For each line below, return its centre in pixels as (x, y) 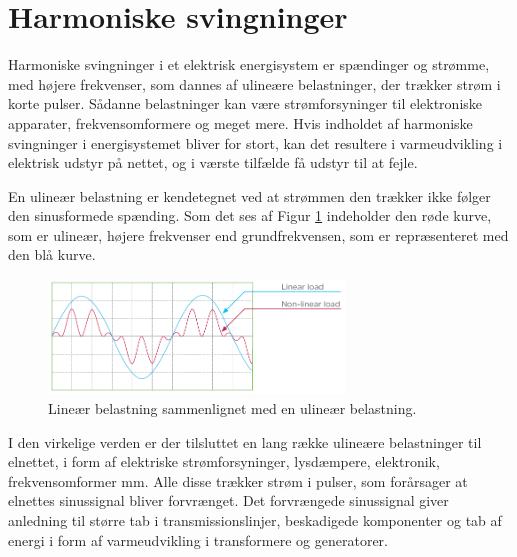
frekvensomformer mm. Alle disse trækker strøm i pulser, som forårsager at (238, 480)
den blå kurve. (52, 254)
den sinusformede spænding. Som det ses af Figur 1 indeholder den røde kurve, (250, 215)
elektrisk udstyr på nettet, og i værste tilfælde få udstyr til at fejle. (213, 162)
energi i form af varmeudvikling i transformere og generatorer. (198, 539)
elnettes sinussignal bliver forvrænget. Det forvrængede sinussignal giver (228, 500)
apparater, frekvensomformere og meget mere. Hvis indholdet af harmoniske (240, 122)
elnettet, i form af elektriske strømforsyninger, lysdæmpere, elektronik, (224, 461)
